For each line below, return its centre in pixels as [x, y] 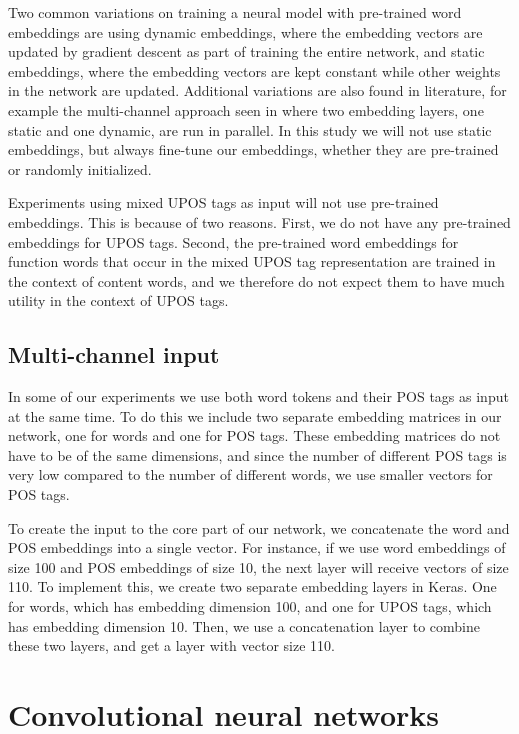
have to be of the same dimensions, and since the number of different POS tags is [257, 454]
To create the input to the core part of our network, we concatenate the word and [259, 527]
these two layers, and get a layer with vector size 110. [171, 645]
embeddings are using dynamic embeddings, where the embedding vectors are [245, 31]
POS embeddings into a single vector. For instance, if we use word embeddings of [257, 547]
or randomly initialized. [80, 168]
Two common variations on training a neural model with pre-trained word [235, 12]
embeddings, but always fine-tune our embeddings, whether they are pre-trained [253, 149]
